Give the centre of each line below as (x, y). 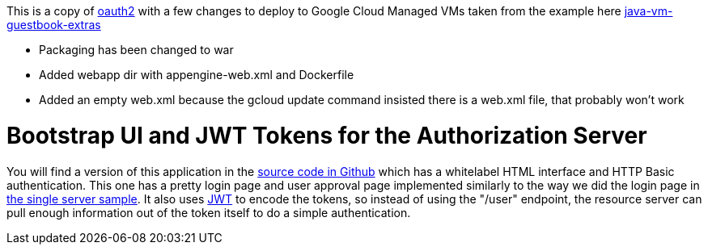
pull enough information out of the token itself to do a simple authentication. (209, 212)
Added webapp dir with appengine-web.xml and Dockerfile (197, 75)
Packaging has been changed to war (136, 50)
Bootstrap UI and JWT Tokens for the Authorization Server (327, 135)
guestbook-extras (54, 25)
